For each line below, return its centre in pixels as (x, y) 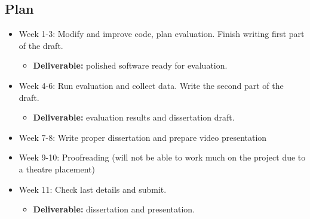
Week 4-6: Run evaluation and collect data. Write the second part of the (151, 85)
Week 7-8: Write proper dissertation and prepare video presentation (143, 137)
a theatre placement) (57, 169)
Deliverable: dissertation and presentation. (114, 209)
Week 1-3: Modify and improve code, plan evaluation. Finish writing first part (162, 34)
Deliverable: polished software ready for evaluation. (130, 65)
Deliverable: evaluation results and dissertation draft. (134, 117)
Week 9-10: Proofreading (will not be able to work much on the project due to (162, 157)
